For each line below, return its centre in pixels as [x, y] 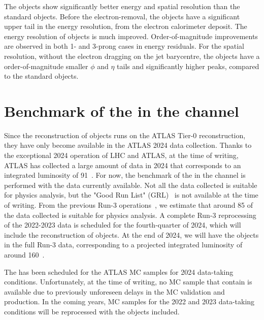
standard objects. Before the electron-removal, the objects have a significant [122, 16]
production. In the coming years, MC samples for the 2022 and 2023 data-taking [129, 301]
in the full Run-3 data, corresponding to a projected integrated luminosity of [123, 245]
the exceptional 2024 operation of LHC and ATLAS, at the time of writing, [121, 155]
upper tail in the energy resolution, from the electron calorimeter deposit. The [126, 26]
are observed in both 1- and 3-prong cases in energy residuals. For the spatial [124, 46]
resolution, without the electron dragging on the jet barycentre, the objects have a [132, 56]
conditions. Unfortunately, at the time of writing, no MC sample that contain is [128, 282]
